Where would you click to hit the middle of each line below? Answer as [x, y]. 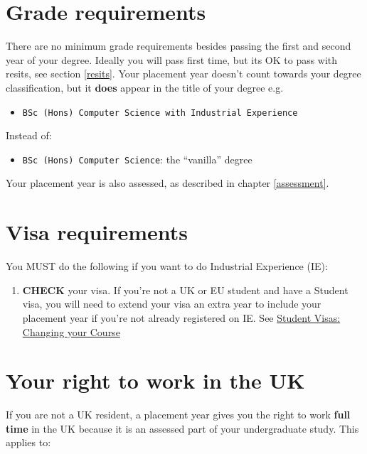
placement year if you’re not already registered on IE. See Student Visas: [181, 317]
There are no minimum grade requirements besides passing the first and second [179, 46]
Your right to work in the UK [155, 380]
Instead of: [29, 135]
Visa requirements [97, 232]
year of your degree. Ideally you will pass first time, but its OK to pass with [172, 59]
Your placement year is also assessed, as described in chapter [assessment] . [167, 183]
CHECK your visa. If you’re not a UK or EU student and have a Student [185, 290]
